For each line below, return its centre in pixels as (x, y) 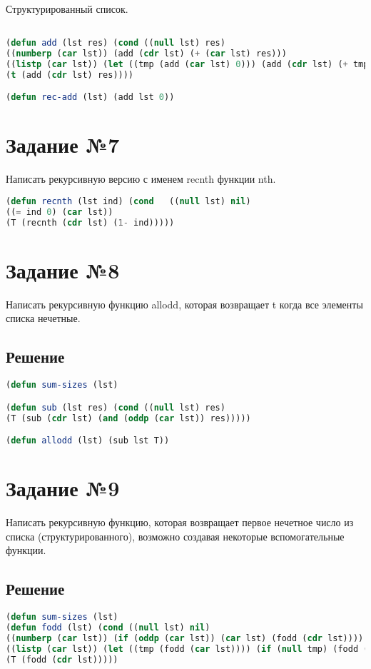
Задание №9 (63, 488)
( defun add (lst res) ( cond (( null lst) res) (116, 43)
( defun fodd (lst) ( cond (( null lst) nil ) (108, 627)
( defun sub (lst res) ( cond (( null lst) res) (116, 407)
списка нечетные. (43, 318)
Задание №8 (63, 270)
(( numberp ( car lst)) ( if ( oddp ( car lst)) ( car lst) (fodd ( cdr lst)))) (185, 638)
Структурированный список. (67, 9)
